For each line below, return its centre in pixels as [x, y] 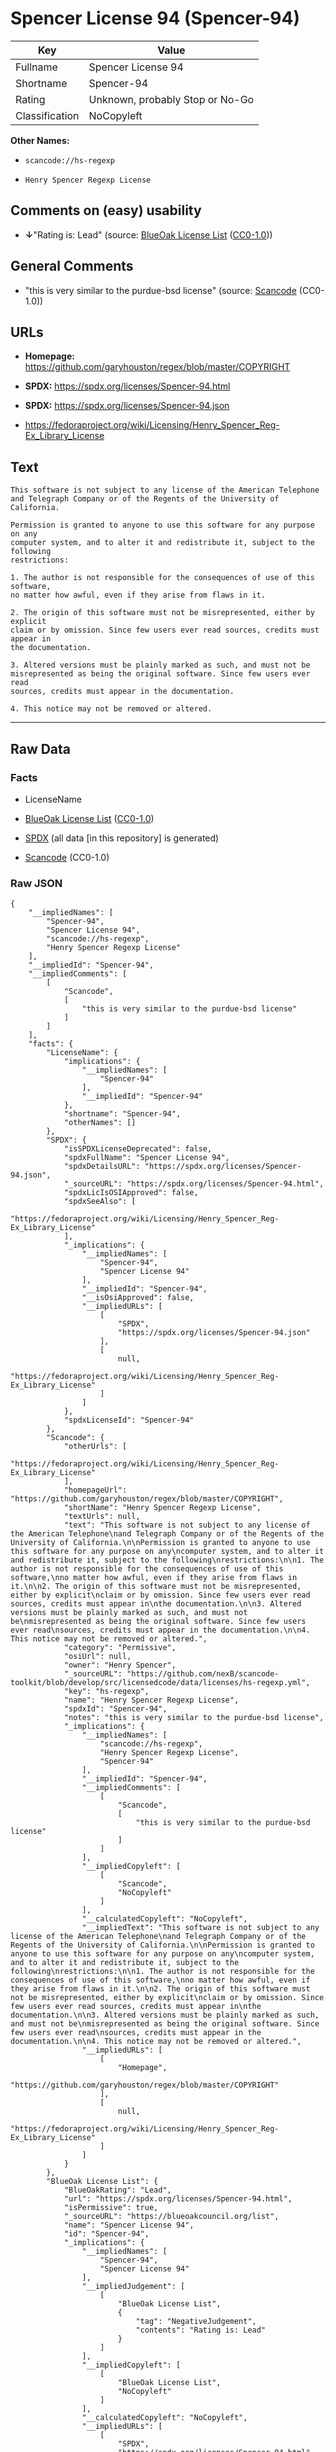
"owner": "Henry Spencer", [120, 1665]
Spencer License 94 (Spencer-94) [155, 18]
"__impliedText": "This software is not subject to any [200, 1928]
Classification [47, 115]
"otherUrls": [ [95, 1447]
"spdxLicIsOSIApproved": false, [131, 1193]
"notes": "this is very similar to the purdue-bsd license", [194, 1718]
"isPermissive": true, [111, 2208]
